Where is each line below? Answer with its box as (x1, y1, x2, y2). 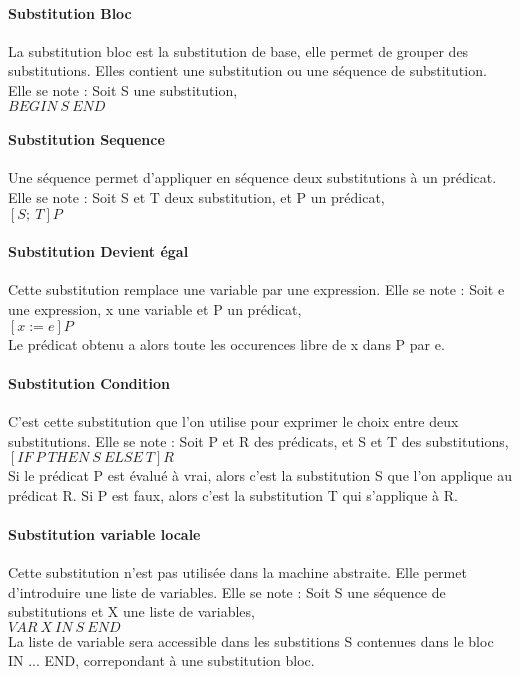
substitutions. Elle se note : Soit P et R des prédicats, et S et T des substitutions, (8, 430, 509, 451)
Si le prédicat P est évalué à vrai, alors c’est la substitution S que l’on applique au (8, 465, 512, 486)
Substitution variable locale (8, 523, 201, 544)
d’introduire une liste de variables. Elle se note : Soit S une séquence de (8, 581, 446, 602)
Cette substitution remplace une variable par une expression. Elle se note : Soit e (8, 279, 505, 300)
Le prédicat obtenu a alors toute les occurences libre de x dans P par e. (8, 333, 445, 354)
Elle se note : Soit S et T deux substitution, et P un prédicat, (8, 186, 385, 207)
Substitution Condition (8, 372, 170, 393)
